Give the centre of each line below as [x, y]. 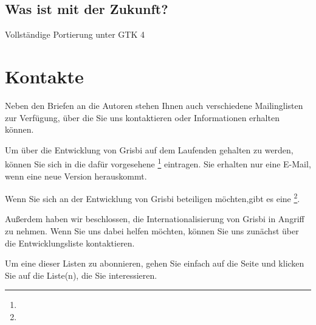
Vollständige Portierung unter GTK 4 [75, 34]
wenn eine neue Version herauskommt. [76, 176]
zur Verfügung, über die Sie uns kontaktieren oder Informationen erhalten [142, 117]
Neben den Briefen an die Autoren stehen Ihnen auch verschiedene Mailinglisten [154, 105]
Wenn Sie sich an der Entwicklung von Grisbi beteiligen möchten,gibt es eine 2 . [153, 197]
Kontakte [44, 76]
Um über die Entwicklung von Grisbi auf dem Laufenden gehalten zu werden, [149, 149]
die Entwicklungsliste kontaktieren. [70, 243]
